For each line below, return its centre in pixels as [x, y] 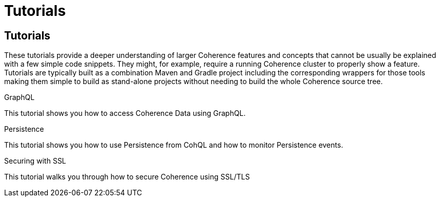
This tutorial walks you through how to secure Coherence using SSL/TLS [127, 177]
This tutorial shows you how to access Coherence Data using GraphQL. [125, 113]
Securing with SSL [35, 161]
